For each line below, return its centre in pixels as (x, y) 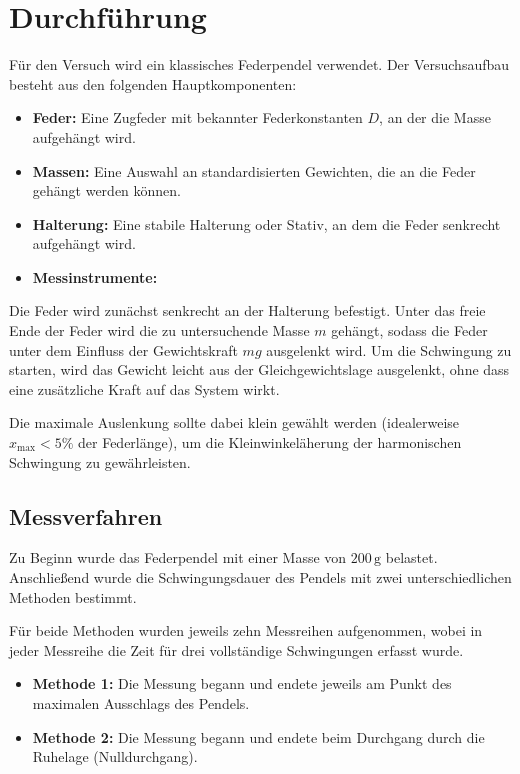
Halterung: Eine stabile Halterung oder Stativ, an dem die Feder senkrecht (266, 223)
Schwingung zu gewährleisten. (100, 461)
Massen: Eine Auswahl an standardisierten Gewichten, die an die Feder (254, 170)
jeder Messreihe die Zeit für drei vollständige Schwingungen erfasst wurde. (236, 649)
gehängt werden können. (107, 190)
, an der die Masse (435, 117)
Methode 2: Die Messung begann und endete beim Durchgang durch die (258, 736)
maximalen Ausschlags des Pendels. (141, 702)
